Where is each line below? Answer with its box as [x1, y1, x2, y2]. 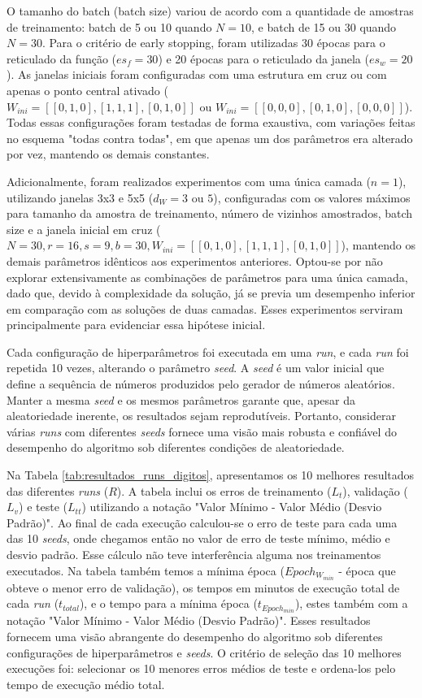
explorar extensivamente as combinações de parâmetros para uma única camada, [7, 268, 408, 285]
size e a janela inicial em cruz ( [7, 220, 161, 237]
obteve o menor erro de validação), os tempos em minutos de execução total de [7, 579, 400, 596]
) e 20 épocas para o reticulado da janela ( [158, 50, 369, 67]
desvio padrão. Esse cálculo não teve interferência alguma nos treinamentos [7, 546, 381, 562]
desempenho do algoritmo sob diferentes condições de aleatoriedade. [7, 439, 345, 456]
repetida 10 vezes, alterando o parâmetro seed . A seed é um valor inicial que [7, 359, 385, 376]
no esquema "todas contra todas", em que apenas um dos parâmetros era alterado [7, 129, 413, 146]
